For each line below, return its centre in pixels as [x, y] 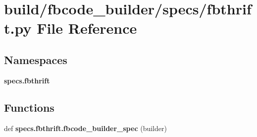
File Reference [87, 28]
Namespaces [36, 59]
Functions [29, 107]
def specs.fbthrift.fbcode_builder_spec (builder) [85, 128]
